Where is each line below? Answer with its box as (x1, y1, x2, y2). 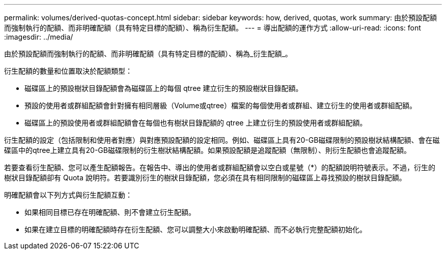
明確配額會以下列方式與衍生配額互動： (4, 190, 132, 199)
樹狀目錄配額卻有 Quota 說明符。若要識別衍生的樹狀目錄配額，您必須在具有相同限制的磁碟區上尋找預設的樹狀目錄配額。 (4, 173, 406, 182)
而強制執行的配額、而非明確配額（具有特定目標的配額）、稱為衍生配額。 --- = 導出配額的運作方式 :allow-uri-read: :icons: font (4, 23, 421, 32)
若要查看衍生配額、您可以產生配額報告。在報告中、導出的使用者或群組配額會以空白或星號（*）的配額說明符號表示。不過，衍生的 (4, 163, 436, 172)
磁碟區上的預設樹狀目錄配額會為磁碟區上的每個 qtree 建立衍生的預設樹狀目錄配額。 (24, 84, 303, 92)
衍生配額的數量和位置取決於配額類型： (4, 67, 132, 75)
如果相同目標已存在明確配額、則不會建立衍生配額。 (24, 208, 196, 216)
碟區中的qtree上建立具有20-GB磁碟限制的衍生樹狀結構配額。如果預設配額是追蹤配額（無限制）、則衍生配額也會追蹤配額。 (4, 146, 411, 154)
